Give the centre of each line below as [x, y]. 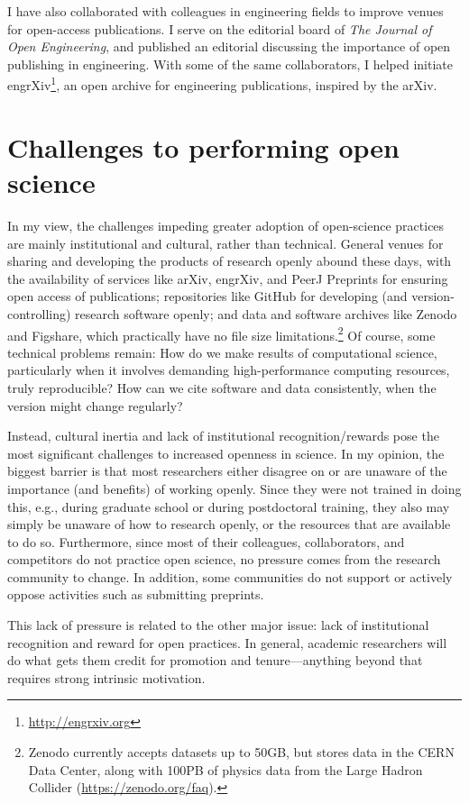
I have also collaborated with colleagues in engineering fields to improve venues [225, 11]
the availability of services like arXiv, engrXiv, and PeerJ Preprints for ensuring [228, 278]
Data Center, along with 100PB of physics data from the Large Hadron [225, 769]
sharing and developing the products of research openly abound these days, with [230, 261]
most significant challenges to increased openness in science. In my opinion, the [226, 453]
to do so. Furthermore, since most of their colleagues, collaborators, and [206, 541]
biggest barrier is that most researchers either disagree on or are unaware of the [227, 471]
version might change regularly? [95, 405]
